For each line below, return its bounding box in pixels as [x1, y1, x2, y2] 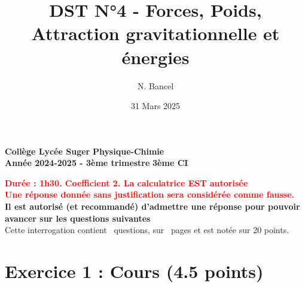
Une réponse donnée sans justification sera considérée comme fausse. [5, 188, 294, 201]
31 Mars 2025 [130, 99, 181, 112]
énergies [121, 44, 190, 69]
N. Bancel [137, 79, 174, 92]
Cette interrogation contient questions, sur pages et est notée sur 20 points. [5, 223, 289, 236]
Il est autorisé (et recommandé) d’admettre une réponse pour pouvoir [5, 200, 300, 213]
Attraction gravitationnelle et [31, 21, 280, 46]
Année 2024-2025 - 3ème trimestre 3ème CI [5, 156, 188, 169]
